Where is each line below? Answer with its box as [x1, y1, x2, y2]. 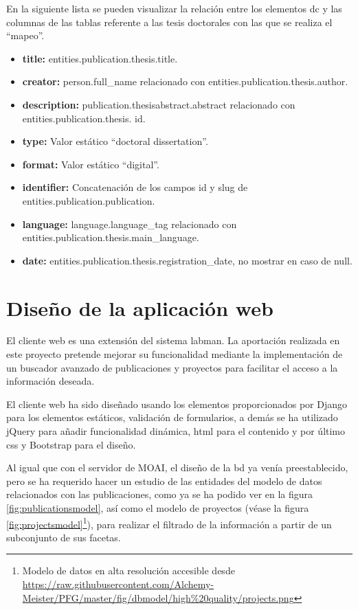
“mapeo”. [6, 28, 45, 43]
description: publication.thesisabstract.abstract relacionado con [22, 97, 295, 111]
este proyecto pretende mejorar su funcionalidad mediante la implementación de [6, 347, 343, 361]
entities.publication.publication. [22, 193, 155, 207]
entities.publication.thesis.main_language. [22, 230, 199, 245]
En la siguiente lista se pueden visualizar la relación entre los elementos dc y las [6, 1, 342, 15]
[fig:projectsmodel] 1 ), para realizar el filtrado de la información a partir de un [6, 515, 332, 531]
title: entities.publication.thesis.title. [22, 51, 178, 65]
